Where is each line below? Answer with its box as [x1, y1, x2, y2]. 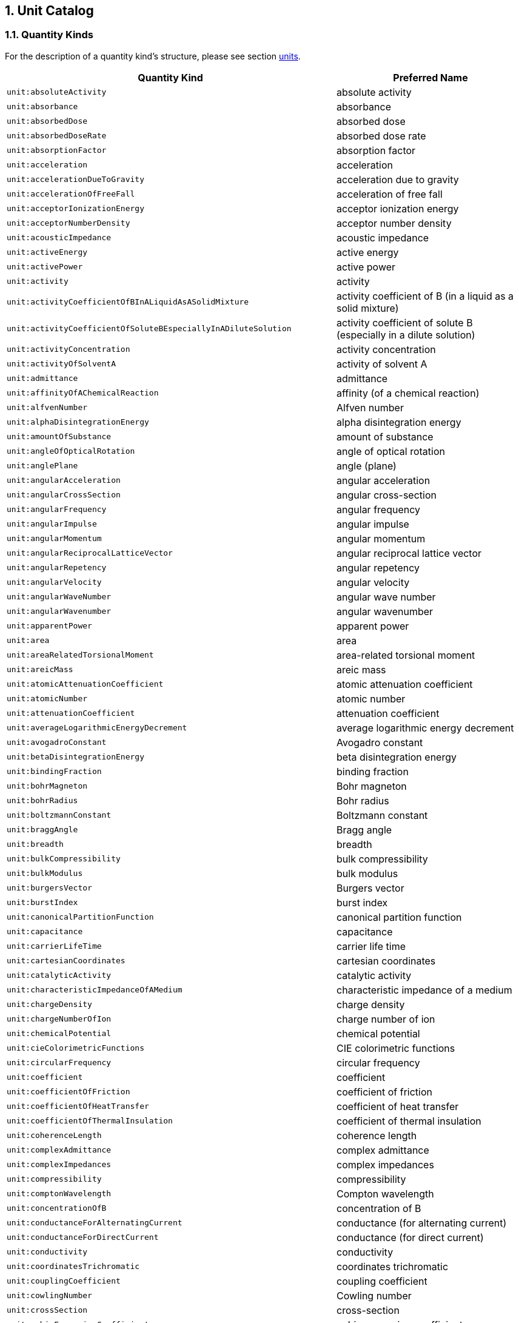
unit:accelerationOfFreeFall [7, 189, 135, 199]
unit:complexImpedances [7, 1160, 112, 1170]
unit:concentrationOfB [7, 1203, 107, 1213]
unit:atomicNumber [7, 694, 88, 704]
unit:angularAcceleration [7, 476, 121, 485]
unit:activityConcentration [7, 345, 130, 354]
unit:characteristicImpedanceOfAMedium [7, 985, 182, 995]
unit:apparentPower [7, 621, 92, 631]
